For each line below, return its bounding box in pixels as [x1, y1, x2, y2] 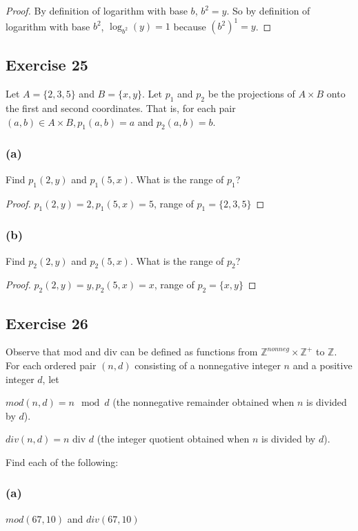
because [173, 19, 206, 33]
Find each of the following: [6, 454, 119, 469]
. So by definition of [226, 3, 310, 17]
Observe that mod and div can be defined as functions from [6, 344, 258, 359]
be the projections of [208, 86, 295, 101]
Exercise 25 [6, 54, 88, 75]
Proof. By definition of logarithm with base [6, 3, 188, 17]
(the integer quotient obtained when [97, 431, 250, 446]
